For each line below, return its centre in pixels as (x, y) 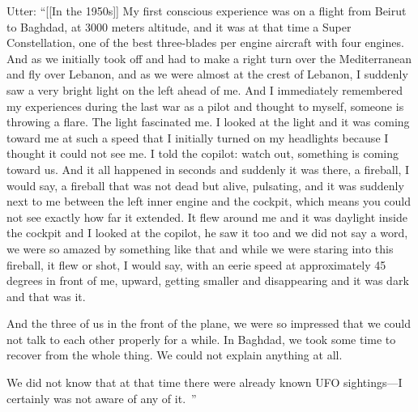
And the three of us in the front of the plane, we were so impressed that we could (209, 323)
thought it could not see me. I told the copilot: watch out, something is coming (203, 153)
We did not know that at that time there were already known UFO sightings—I (205, 382)
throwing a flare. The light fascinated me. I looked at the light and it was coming (208, 122)
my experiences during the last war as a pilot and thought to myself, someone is (205, 106)
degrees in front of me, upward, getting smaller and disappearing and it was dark (208, 280)
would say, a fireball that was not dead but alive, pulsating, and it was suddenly (205, 185)
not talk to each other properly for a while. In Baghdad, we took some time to (201, 339)
